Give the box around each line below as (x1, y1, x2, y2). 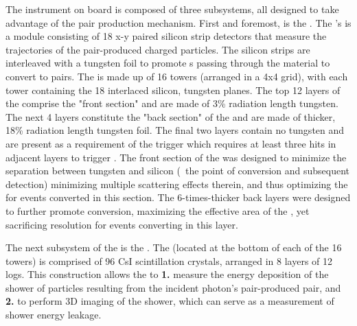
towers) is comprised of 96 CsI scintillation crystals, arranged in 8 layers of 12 (5, 253, 333, 268)
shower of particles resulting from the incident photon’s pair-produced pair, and (5, 280, 341, 294)
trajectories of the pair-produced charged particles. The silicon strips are (5, 42, 310, 56)
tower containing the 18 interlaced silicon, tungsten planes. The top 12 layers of (5, 82, 341, 97)
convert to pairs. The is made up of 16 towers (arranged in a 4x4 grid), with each (5, 69, 348, 83)
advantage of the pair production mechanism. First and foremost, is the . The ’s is (5, 15, 352, 30)
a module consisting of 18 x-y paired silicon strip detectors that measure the (5, 29, 327, 43)
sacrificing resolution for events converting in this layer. (5, 217, 238, 231)
